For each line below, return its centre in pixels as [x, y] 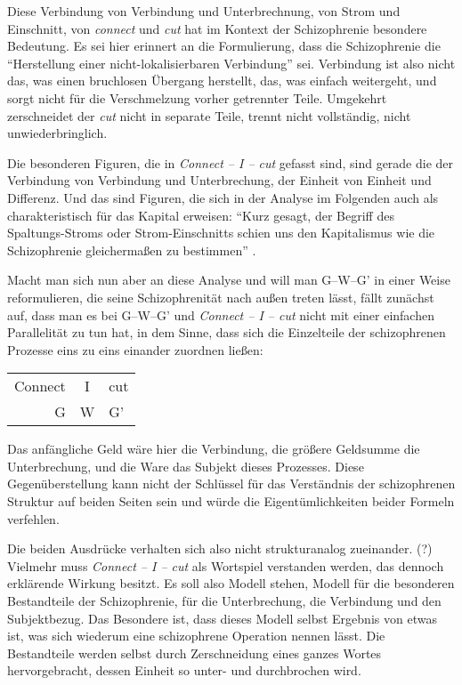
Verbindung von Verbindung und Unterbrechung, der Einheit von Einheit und [219, 180]
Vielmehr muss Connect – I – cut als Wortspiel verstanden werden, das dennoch [226, 565]
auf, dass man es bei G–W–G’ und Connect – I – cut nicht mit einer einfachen [221, 314]
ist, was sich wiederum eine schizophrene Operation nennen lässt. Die [196, 636]
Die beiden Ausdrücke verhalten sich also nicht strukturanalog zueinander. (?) [220, 548]
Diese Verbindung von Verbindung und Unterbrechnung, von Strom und [204, 11]
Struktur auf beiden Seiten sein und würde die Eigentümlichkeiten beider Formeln [231, 501]
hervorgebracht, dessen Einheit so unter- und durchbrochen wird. [184, 670]
